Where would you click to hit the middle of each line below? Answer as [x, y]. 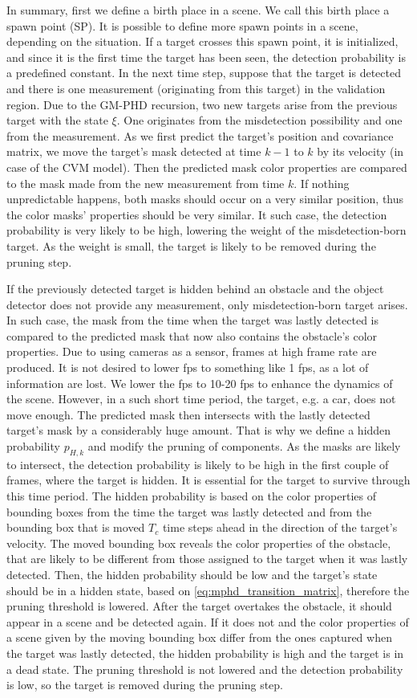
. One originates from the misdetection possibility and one [259, 120]
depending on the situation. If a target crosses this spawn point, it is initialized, [202, 41]
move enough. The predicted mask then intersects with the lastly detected [188, 414]
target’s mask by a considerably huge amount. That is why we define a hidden [199, 430]
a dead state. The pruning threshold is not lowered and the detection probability [205, 669]
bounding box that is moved [76, 527]
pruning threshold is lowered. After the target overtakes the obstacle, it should [199, 606]
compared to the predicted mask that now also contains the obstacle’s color [192, 335]
